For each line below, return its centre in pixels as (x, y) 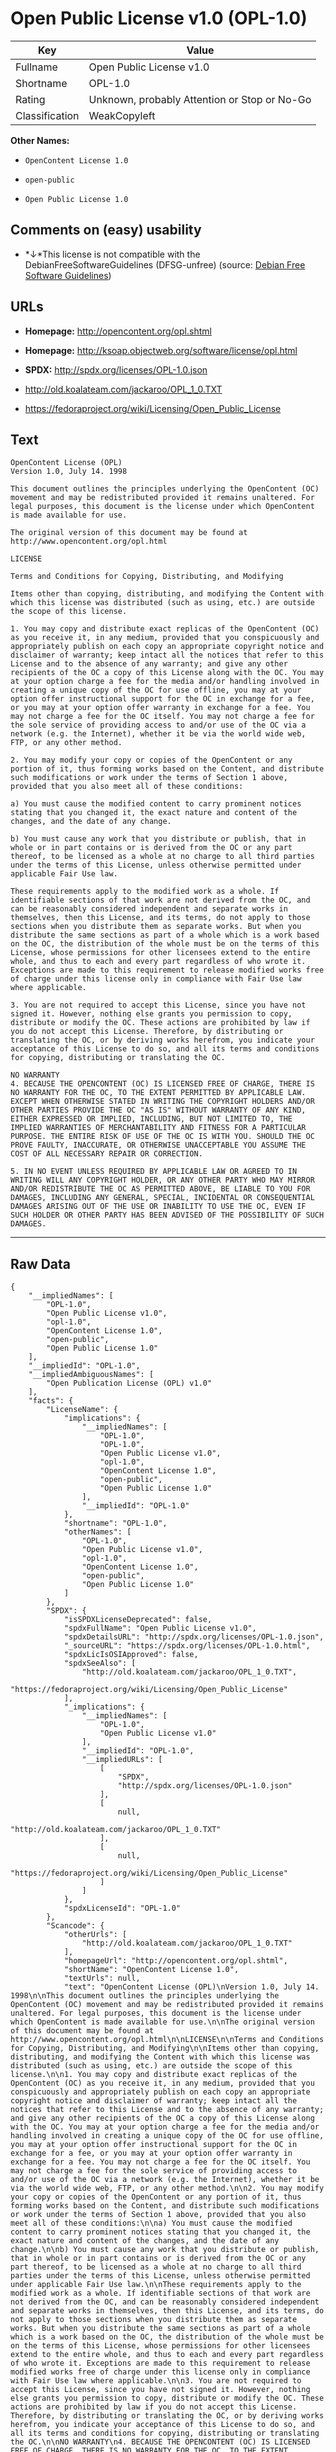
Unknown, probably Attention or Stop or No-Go (200, 99)
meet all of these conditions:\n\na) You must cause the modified (151, 2223)
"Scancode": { (75, 1926)
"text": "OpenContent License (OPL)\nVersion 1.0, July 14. (191, 1987)
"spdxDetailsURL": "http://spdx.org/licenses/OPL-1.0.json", (194, 1637)
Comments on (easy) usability (106, 230)
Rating (30, 99)
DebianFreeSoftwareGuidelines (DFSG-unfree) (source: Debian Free (165, 264)
